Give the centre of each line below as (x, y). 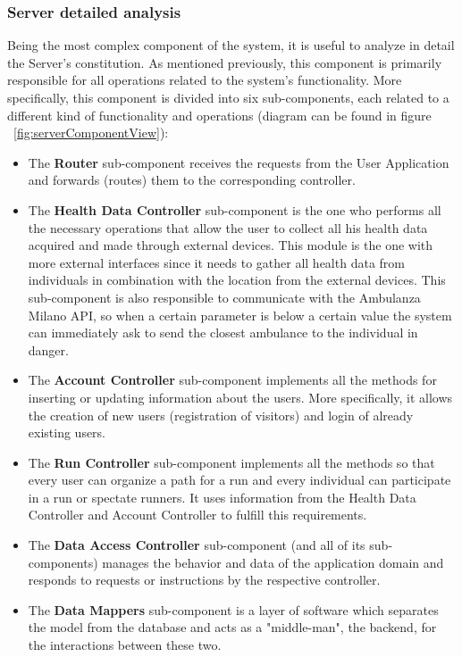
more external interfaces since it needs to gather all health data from (216, 262)
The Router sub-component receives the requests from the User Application (239, 162)
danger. (48, 349)
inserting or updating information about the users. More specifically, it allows (240, 397)
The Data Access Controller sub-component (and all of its (197, 545)
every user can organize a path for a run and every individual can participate (239, 480)
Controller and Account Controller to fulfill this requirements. (197, 515)
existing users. (67, 432)
